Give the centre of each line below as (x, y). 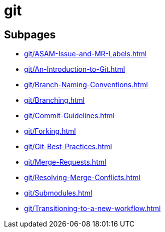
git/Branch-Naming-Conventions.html (86, 85)
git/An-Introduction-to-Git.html (74, 69)
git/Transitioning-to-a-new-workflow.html (92, 209)
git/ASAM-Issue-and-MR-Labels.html (85, 54)
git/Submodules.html (58, 193)
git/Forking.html (50, 131)
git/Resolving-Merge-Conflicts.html (82, 178)
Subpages (30, 34)
